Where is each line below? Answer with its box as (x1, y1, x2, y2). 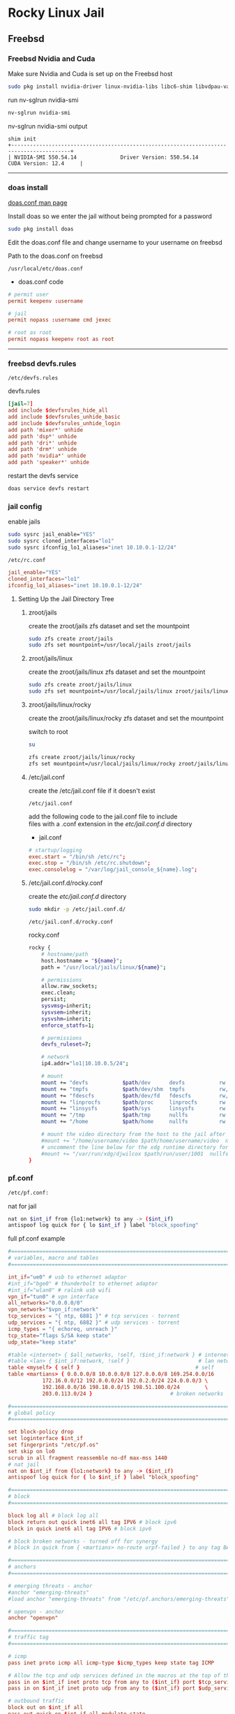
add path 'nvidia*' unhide (8, 452, 86, 459)
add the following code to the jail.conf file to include (28, 812, 178, 821)
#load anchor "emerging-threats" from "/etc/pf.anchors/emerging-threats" (8, 1595, 230, 1602)
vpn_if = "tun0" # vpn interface (8, 1293, 99, 1300)
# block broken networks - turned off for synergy (8, 1538, 158, 1545)
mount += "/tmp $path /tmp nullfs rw (41, 1111, 226, 1119)
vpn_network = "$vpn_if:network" (8, 1306, 99, 1313)
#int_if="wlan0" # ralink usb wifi (8, 1286, 112, 1294)
